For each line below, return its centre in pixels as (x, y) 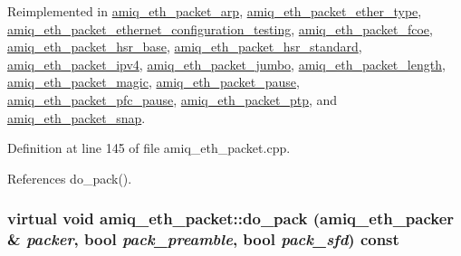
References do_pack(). (70, 178)
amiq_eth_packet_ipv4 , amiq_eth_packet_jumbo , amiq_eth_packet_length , (226, 64)
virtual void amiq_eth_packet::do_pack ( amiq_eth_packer (231, 218)
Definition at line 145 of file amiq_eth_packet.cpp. (149, 148)
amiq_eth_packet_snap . (77, 117)
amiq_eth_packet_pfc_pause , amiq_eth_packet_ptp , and (173, 99)
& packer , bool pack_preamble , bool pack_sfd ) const (203, 239)
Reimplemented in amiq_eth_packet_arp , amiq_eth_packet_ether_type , (215, 11)
